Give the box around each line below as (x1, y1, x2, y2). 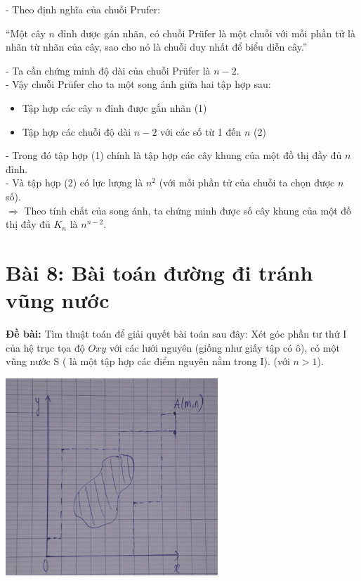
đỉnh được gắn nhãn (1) (105, 100, 207, 115)
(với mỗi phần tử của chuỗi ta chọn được (159, 175, 335, 190)
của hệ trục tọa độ (6, 340, 85, 355)
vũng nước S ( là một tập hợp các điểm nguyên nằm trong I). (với (6, 354, 290, 369)
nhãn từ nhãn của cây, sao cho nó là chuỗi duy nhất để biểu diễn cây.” (6, 39, 308, 54)
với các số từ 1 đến (160, 124, 242, 139)
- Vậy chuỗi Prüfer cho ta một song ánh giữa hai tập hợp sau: (6, 77, 271, 91)
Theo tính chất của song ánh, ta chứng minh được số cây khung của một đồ (24, 203, 352, 217)
